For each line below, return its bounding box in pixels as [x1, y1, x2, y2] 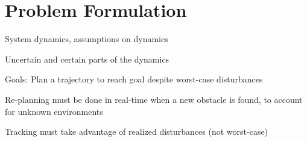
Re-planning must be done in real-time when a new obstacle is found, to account [5, 93, 303, 105]
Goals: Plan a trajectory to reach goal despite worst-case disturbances [5, 73, 263, 85]
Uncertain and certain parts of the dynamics [5, 52, 169, 65]
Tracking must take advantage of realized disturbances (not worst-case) [5, 125, 268, 138]
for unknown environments [5, 105, 103, 117]
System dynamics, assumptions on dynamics [5, 32, 168, 45]
